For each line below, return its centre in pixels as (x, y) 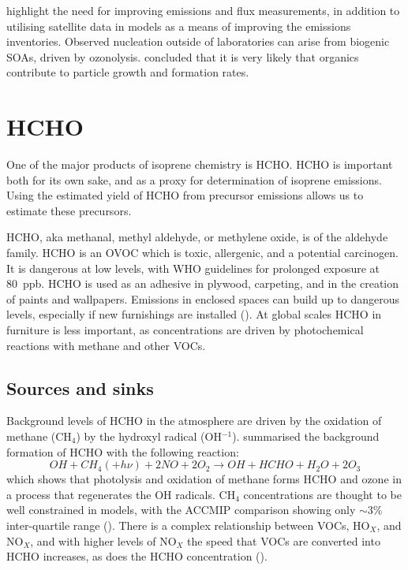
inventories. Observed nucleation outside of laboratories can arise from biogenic (198, 41)
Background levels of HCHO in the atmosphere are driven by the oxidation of (194, 421)
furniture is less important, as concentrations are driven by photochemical (185, 330)
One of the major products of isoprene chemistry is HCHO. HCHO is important (200, 164)
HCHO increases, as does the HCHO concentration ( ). (137, 556)
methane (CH (39, 436)
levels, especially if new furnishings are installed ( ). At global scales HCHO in (194, 314)
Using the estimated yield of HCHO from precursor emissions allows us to (185, 195)
